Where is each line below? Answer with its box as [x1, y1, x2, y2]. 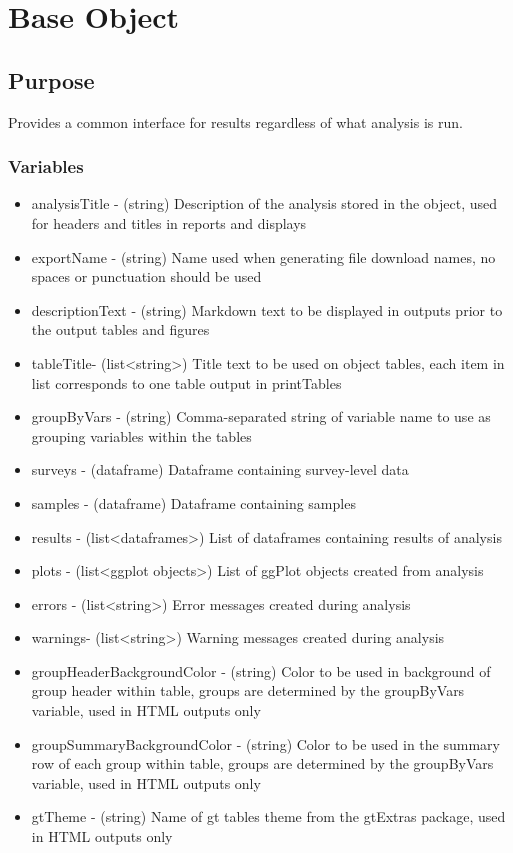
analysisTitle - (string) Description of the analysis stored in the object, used [31, 193, 498, 214]
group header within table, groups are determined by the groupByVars [31, 680, 465, 701]
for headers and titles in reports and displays [31, 212, 307, 233]
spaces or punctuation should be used [31, 266, 262, 287]
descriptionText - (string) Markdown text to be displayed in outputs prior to [31, 299, 503, 320]
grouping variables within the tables [31, 425, 252, 446]
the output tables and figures [31, 319, 210, 340]
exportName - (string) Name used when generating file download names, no [31, 246, 496, 267]
